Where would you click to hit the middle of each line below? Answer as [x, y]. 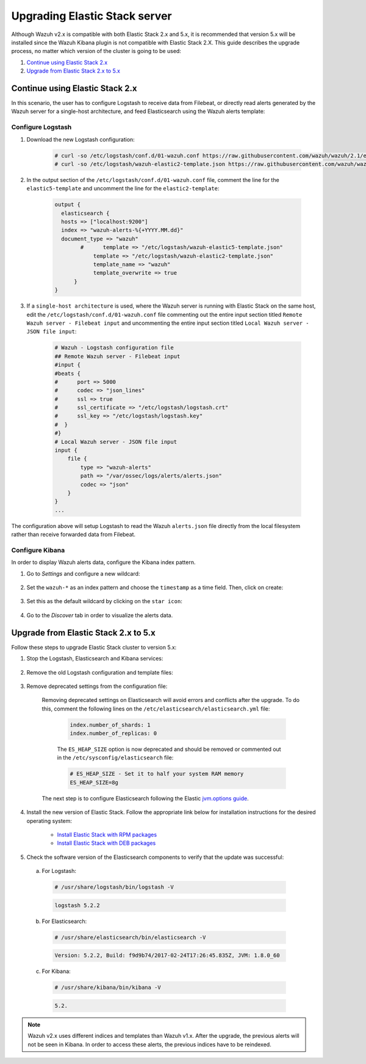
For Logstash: [59, 871]
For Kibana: [56, 971]
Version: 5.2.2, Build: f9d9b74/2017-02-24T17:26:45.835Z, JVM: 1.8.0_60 [167, 956]
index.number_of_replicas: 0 [113, 733]
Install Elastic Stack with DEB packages [106, 843]
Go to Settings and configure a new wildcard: [83, 573]
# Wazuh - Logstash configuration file [114, 348]
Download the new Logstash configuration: [81, 139]
